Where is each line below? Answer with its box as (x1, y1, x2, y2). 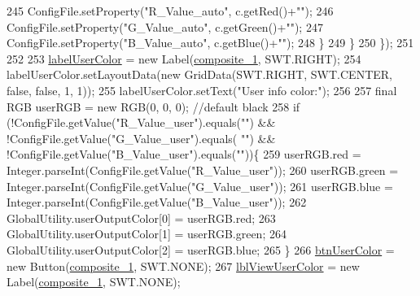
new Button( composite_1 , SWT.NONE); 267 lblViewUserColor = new (7, 257, 360, 274)
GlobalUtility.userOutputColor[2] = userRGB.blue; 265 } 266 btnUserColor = (7, 241, 395, 258)
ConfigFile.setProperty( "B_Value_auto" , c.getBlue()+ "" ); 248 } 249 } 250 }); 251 (7, 34, 414, 51)
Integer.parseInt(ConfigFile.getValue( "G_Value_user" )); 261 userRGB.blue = (7, 177, 393, 194)
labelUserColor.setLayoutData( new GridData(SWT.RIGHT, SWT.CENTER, (7, 66, 392, 83)
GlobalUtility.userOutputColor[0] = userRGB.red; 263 (7, 209, 276, 226)
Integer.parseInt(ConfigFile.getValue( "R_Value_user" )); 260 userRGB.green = (7, 161, 399, 178)
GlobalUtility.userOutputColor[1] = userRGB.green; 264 (7, 225, 287, 242)
